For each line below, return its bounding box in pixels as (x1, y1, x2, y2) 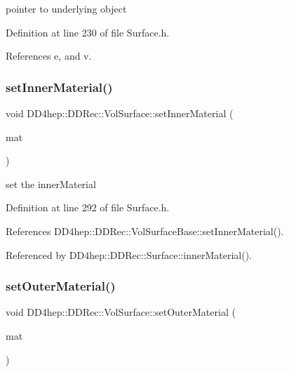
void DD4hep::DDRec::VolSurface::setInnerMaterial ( (6, 106, 234, 120)
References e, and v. (6, 48, 92, 63)
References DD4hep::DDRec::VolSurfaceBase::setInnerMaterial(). (6, 223, 284, 238)
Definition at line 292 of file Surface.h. (6, 200, 170, 215)
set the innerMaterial (6, 176, 96, 191)
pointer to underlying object (6, 1, 127, 15)
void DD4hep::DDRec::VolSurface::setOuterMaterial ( (6, 305, 236, 319)
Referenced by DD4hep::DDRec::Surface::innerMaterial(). (6, 247, 252, 262)
